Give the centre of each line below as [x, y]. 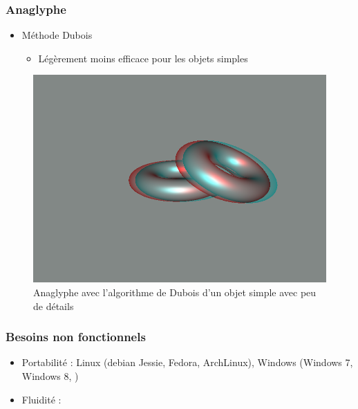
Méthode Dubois [57, 35]
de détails [54, 306]
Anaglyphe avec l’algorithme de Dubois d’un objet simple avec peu [175, 292]
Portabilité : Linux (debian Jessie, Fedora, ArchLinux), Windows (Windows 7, [187, 362]
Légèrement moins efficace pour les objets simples [143, 58]
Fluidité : [41, 399]
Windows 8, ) [50, 375]
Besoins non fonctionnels [76, 337]
